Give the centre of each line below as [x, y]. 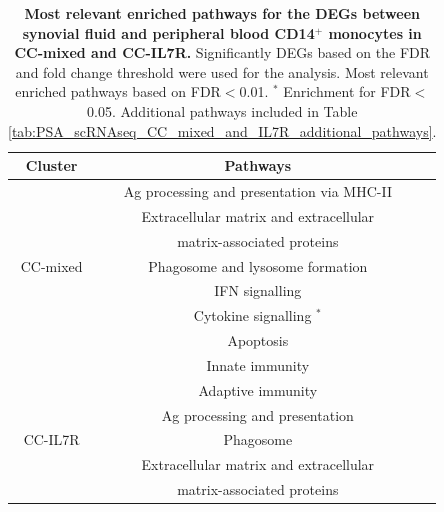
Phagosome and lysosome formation [258, 265]
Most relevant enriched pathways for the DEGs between [222, 13]
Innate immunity [258, 364]
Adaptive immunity [258, 389]
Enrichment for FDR [347, 91]
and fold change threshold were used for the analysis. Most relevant [222, 71]
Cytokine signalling [252, 315]
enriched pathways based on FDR [118, 91]
